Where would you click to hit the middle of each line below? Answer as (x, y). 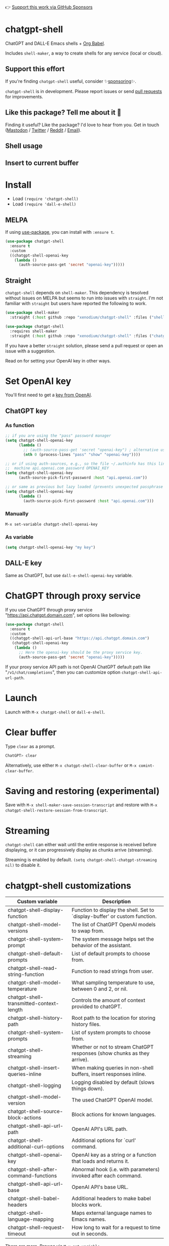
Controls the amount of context (108, 1000)
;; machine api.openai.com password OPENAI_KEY (57, 469)
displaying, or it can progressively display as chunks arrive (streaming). (79, 850)
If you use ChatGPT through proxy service (49, 609)
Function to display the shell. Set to (113, 910)
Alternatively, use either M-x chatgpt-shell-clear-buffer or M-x (71, 765)
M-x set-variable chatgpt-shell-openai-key (52, 524)
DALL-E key (24, 563)
